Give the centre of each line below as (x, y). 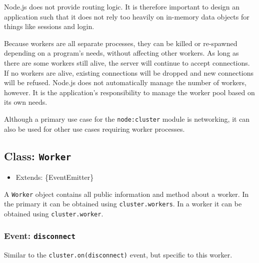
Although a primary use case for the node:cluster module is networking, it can (127, 118)
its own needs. (26, 102)
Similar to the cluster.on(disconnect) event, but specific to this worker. (118, 255)
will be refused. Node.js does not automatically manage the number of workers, (125, 82)
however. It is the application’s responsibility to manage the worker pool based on (129, 92)
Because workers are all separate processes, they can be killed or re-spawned (121, 43)
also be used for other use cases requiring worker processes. (94, 128)
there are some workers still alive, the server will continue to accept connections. (127, 62)
